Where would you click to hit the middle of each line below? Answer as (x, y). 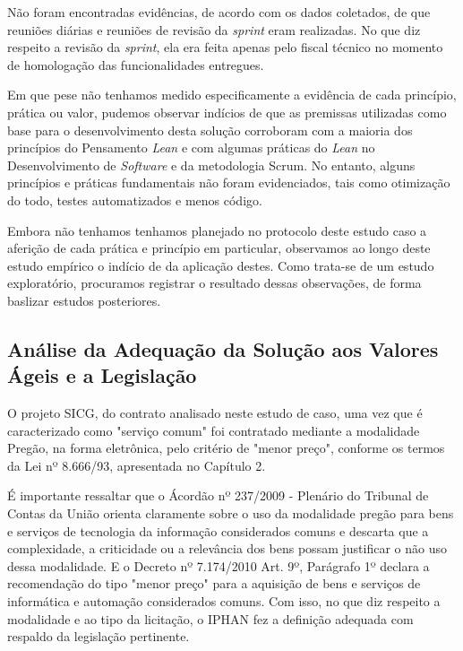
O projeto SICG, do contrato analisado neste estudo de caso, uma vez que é (215, 413)
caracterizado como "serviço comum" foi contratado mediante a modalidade (214, 430)
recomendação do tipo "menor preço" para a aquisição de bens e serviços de (214, 583)
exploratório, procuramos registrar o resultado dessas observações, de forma (214, 283)
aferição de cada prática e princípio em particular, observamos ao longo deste (219, 248)
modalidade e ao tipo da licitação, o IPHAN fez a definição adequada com (210, 618)
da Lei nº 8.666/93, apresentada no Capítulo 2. (137, 465)
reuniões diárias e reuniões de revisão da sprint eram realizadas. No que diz (214, 29)
